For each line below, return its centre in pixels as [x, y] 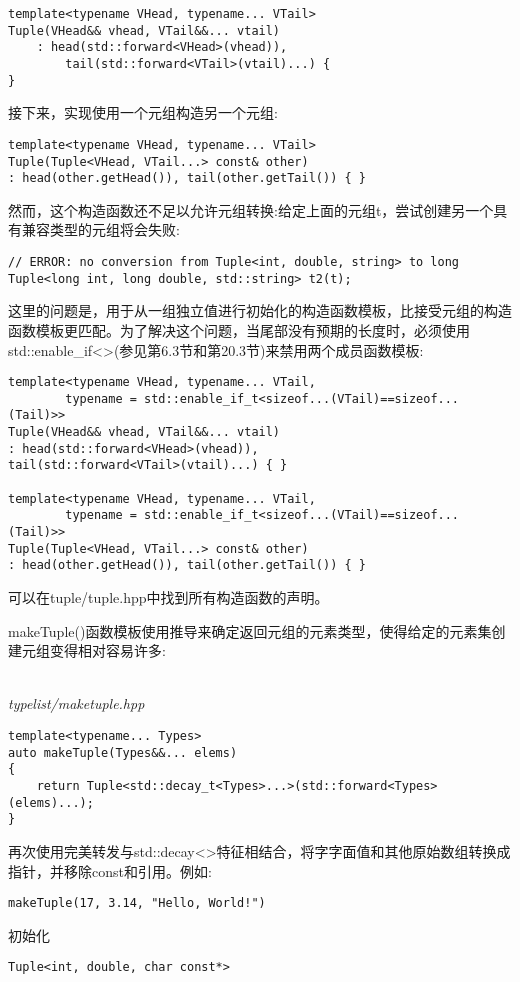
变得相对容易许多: [107, 650]
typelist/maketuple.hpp [76, 703]
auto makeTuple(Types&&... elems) [123, 752]
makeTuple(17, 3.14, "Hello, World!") [137, 903]
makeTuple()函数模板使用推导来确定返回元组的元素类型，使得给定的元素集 [250, 630]
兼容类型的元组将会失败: [100, 229]
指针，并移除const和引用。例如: [110, 870]
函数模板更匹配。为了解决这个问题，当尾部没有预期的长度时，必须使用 [239, 329]
